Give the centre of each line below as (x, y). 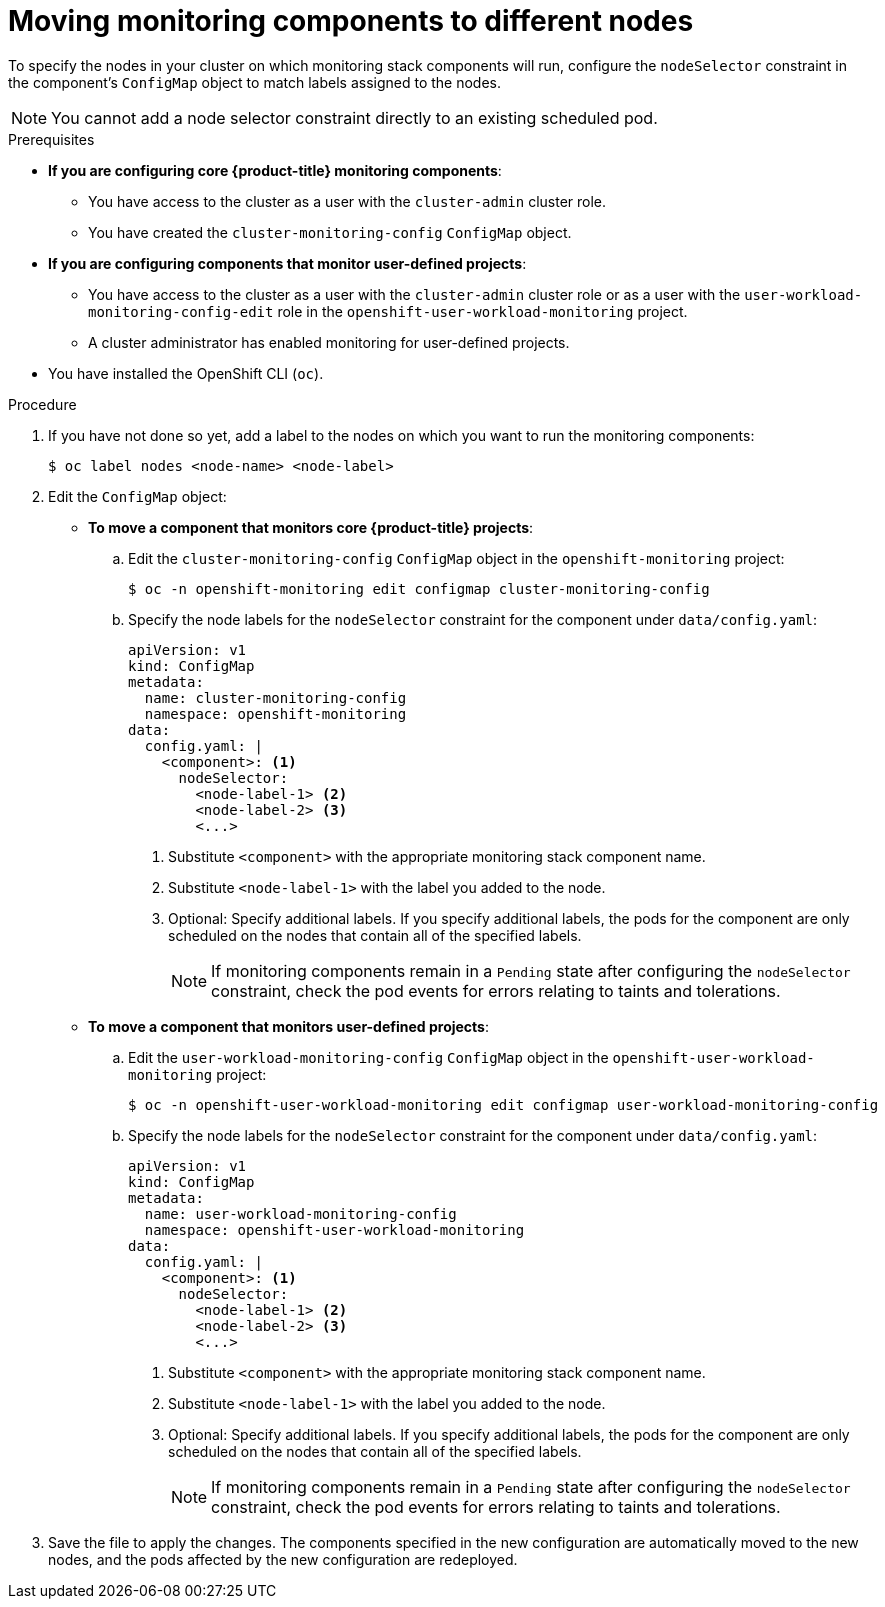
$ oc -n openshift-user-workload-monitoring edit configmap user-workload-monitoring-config (503, 1104)
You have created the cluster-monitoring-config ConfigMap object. (330, 232)
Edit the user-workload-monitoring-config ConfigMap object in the (368, 1057)
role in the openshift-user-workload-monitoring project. (482, 311)
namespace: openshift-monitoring (275, 713)
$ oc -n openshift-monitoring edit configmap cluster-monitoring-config (419, 588)
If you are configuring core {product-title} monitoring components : (275, 170)
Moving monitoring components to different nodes (351, 21)
